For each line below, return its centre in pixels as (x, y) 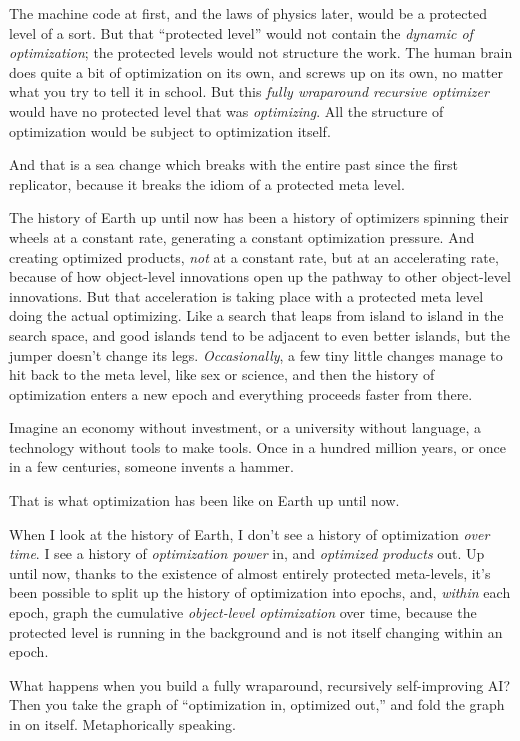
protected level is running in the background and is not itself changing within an (256, 631)
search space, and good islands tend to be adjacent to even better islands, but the (260, 334)
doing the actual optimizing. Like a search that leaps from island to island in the (256, 315)
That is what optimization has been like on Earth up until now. (204, 500)
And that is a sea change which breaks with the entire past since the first (233, 164)
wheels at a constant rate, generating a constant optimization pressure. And (242, 236)
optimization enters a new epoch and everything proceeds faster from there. (241, 393)
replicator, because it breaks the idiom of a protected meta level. (207, 183)
